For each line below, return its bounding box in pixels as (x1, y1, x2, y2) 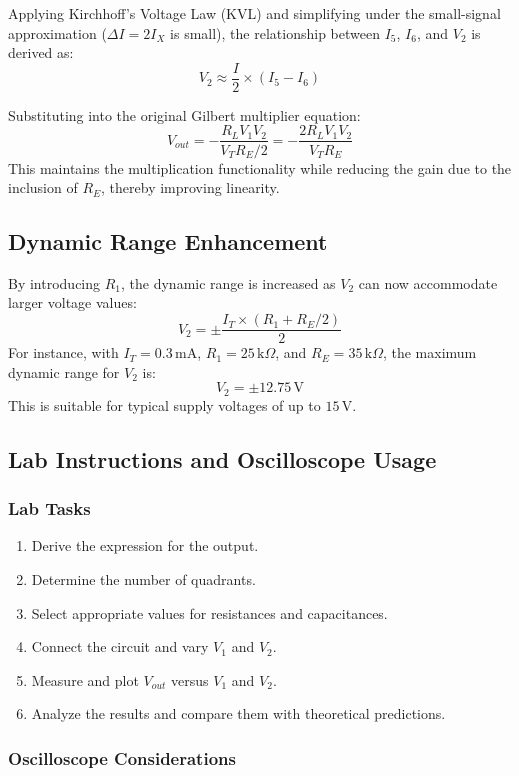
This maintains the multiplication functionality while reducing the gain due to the (8, 157, 512, 178)
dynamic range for (8, 361, 120, 382)
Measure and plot (31, 669, 139, 690)
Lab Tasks (8, 496, 91, 521)
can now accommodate (358, 272, 498, 293)
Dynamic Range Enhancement (8, 226, 328, 257)
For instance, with (8, 342, 119, 363)
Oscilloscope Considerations (8, 745, 236, 770)
